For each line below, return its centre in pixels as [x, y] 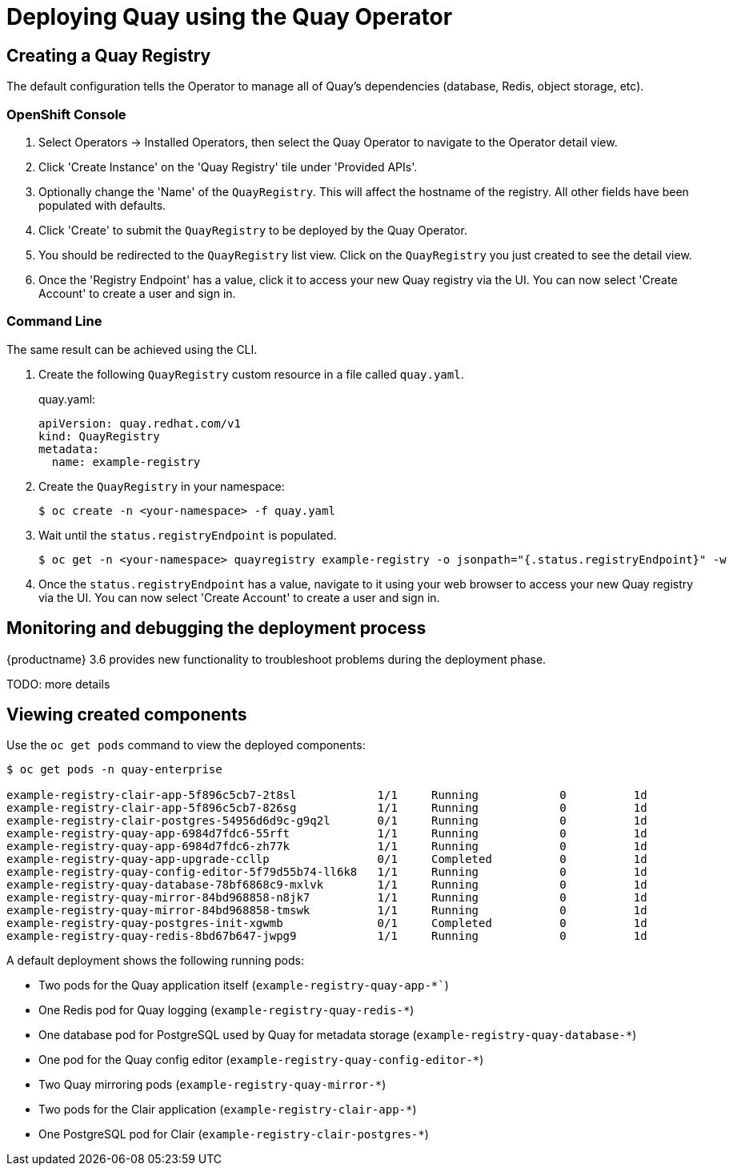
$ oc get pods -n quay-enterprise [114, 770]
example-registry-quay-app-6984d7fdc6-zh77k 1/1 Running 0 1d [327, 847]
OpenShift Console [66, 114]
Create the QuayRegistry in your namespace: [162, 486]
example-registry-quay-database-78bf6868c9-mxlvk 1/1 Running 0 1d [327, 885]
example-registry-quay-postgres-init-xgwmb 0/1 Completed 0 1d [327, 923]
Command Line [54, 321]
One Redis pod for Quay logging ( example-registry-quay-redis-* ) [226, 1010]
